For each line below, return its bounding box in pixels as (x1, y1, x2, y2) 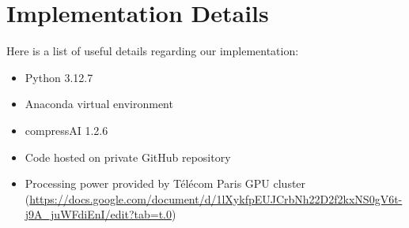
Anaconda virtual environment (25, 95, 173, 112)
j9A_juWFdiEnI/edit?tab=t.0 (25, 206, 172, 222)
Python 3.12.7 (25, 69, 93, 85)
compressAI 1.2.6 (25, 121, 108, 138)
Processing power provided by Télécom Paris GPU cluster (25, 175, 306, 192)
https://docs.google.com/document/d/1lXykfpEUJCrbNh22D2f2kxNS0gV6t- (29, 190, 403, 207)
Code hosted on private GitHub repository (25, 148, 231, 165)
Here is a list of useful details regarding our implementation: (6, 43, 299, 59)
